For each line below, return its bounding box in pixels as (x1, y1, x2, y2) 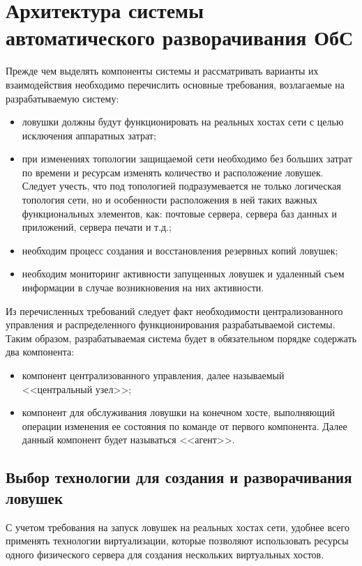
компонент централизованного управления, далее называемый (22, 368, 285, 382)
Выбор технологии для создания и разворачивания (6, 466, 352, 488)
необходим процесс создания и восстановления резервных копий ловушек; (22, 243, 338, 257)
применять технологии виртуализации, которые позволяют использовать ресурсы (6, 533, 349, 548)
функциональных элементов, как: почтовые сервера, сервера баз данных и (22, 206, 338, 220)
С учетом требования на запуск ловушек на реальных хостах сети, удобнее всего (6, 519, 349, 534)
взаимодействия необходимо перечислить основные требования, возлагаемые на (6, 77, 345, 91)
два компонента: (6, 344, 75, 359)
